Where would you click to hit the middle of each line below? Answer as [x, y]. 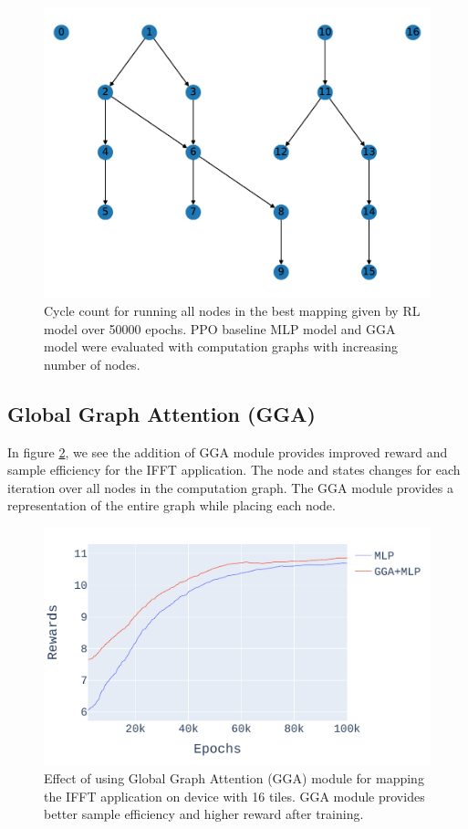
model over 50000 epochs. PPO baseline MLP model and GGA [220, 328]
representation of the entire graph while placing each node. [172, 505]
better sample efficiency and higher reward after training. [204, 814]
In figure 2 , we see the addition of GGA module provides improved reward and [228, 451]
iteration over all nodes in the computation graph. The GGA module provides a [230, 487]
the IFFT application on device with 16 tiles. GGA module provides [234, 796]
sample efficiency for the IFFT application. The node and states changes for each [234, 470]
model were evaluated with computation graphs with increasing [221, 346]
